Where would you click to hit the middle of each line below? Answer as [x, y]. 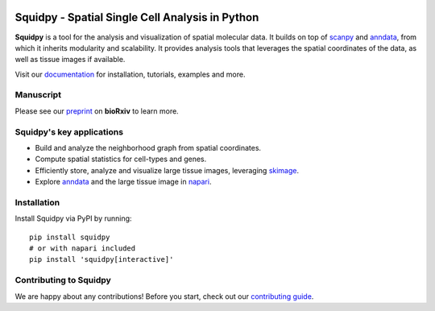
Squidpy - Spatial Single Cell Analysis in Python [137, 17]
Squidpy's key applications [69, 131]
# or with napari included [83, 249]
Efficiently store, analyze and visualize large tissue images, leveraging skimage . [167, 170]
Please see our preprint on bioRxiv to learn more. [97, 111]
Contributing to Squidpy [63, 280]
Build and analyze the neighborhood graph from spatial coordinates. [148, 147]
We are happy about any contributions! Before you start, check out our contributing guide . [164, 296]
